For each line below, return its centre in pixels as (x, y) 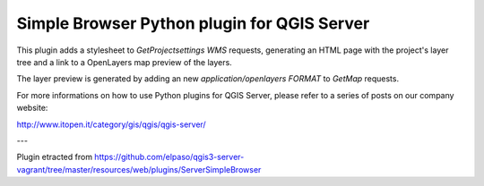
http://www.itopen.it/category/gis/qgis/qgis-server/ (111, 124)
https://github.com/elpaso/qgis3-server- (169, 157)
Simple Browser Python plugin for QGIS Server (193, 23)
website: (32, 108)
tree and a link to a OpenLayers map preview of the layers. (124, 62)
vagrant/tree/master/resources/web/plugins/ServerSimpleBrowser (139, 169)
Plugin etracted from (55, 157)
